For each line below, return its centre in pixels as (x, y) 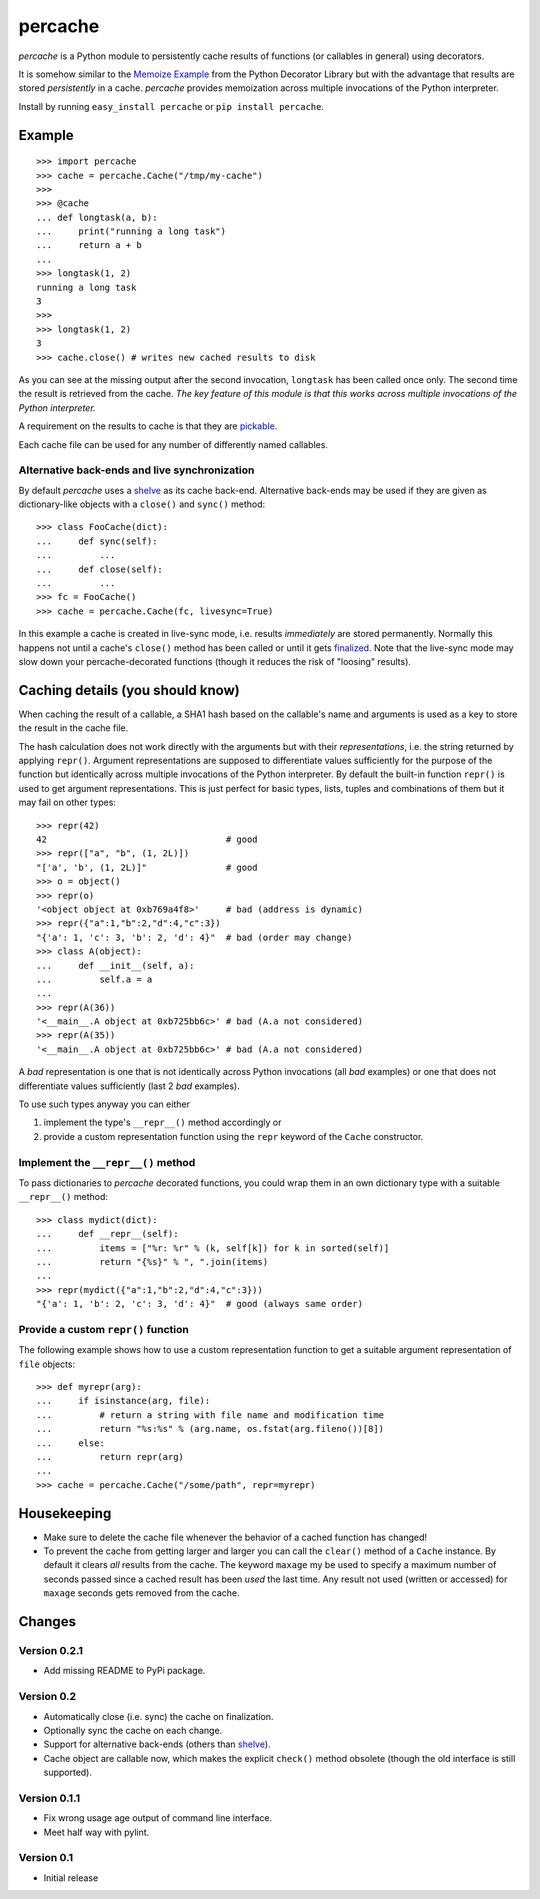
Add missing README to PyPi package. (124, 1671)
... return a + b (89, 245)
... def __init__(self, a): (115, 965)
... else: (70, 1443)
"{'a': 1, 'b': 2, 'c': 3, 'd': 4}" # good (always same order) (200, 1304)
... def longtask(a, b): (97, 217)
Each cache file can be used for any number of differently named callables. (173, 444)
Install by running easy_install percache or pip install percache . (171, 106)
